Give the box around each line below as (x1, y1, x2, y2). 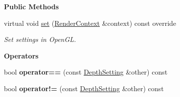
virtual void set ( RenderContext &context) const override (4, 18, 177, 28)
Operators (4, 50, 39, 60)
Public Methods (4, 1, 59, 11)
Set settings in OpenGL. (4, 34, 76, 44)
